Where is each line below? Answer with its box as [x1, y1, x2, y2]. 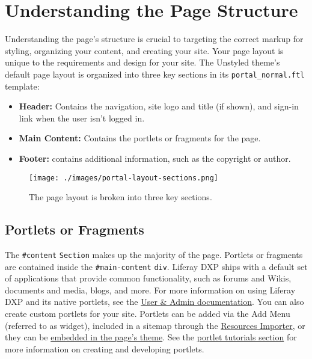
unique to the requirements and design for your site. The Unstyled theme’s [5, 56, 280, 69]
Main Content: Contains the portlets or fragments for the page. [19, 132, 261, 144]
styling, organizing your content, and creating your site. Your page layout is [5, 44, 284, 57]
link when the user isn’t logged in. [19, 111, 145, 124]
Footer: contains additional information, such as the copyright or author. [19, 152, 291, 164]
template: [5, 79, 40, 92]
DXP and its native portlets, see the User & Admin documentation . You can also [5, 295, 304, 308]
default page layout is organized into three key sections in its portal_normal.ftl [5, 67, 305, 80]
